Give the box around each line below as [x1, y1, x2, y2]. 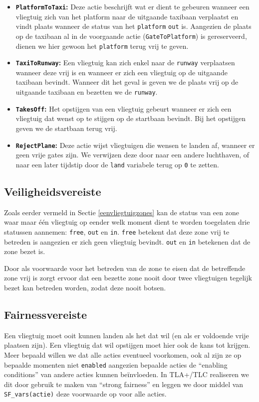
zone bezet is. [4, 246, 45, 257]
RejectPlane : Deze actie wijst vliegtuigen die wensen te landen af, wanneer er [15, 139, 255, 150]
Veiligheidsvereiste [4, 183, 101, 199]
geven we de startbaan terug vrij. [15, 123, 117, 133]
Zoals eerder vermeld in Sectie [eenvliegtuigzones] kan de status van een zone [4, 207, 239, 217]
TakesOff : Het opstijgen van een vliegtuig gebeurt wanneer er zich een [15, 103, 232, 114]
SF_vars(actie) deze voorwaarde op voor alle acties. [4, 389, 167, 399]
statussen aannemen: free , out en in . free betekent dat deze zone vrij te [4, 226, 230, 237]
